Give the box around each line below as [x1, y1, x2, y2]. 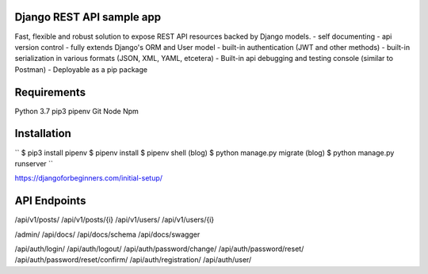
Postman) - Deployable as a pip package [14, 64, 148, 74]
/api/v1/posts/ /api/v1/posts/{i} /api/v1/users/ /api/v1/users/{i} [14, 215, 215, 225]
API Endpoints [14, 194, 86, 207]
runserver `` [14, 158, 53, 168]
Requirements [14, 86, 86, 99]
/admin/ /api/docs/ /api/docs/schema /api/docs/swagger [14, 230, 201, 239]
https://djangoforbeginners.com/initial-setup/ [14, 173, 162, 183]
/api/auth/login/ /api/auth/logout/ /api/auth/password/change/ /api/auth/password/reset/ [14, 244, 304, 253]
